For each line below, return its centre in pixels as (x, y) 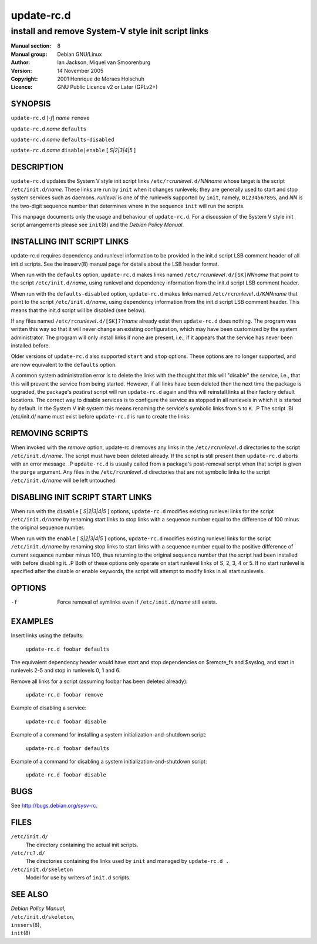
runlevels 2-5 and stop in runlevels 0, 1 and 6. (66, 671)
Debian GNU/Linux (80, 54)
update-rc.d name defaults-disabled (63, 140)
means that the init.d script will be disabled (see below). (78, 310)
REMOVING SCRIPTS (49, 433)
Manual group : (29, 54)
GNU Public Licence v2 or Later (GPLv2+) (107, 87)
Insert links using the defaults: (47, 635)
